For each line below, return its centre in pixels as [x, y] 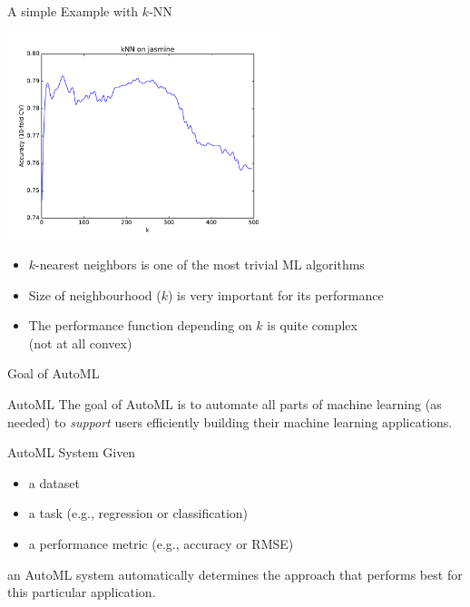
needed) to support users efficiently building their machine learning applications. [230, 421]
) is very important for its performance [276, 294]
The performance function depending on [140, 325]
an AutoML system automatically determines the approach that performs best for [235, 574]
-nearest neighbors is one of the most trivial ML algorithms [200, 264]
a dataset [54, 482]
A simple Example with [73, 11]
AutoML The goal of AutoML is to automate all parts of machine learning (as [225, 403]
